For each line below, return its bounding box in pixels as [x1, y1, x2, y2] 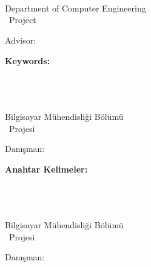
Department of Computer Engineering [5, 1, 146, 14]
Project [8, 13, 36, 26]
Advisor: [5, 33, 36, 46]
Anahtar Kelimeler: [5, 162, 88, 175]
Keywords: [5, 54, 50, 67]
